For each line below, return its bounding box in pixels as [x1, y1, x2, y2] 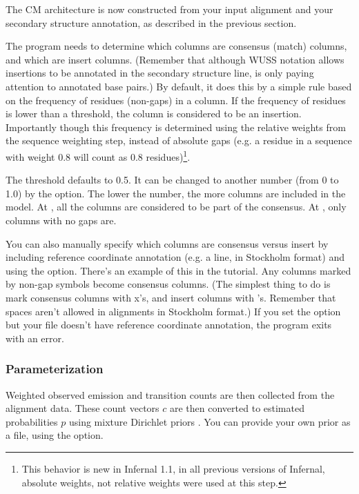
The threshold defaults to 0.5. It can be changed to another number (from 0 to [6, 172, 339, 187]
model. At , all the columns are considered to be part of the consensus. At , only [6, 199, 347, 214]
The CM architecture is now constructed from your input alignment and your [6, 2, 333, 16]
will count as [73, 149, 128, 164]
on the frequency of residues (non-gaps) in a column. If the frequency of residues [6, 92, 346, 107]
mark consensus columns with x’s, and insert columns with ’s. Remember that [6, 290, 336, 304]
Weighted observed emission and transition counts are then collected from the [6, 387, 335, 402]
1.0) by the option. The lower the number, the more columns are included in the [6, 186, 346, 200]
